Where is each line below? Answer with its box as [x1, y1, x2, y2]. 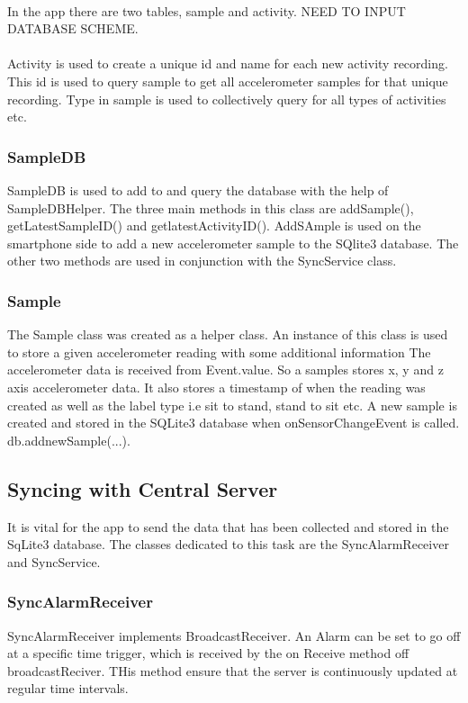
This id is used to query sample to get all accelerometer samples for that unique [7, 71, 448, 90]
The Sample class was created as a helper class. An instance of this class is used [7, 325, 448, 344]
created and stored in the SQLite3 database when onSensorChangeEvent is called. [7, 413, 460, 432]
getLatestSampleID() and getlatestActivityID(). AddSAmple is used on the [7, 216, 421, 235]
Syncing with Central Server [7, 474, 278, 502]
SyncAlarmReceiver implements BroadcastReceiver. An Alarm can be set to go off [7, 626, 461, 644]
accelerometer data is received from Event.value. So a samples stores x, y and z [7, 360, 444, 379]
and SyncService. [7, 552, 101, 571]
